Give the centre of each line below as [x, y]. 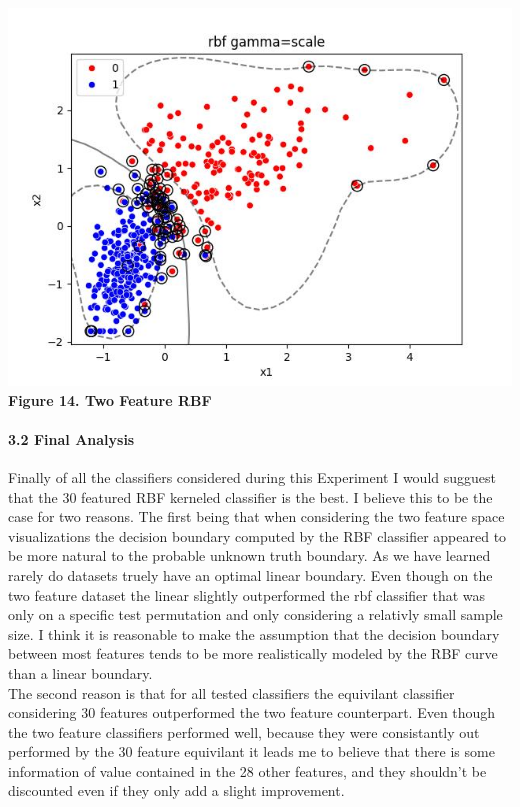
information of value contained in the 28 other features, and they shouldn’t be [247, 770]
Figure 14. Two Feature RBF [110, 399]
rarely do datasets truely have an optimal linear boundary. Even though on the [250, 574]
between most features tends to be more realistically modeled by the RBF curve [253, 653]
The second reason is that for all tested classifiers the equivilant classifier [231, 692]
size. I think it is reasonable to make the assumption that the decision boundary [254, 633]
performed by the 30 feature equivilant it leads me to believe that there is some [251, 751]
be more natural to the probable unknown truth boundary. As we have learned [249, 555]
